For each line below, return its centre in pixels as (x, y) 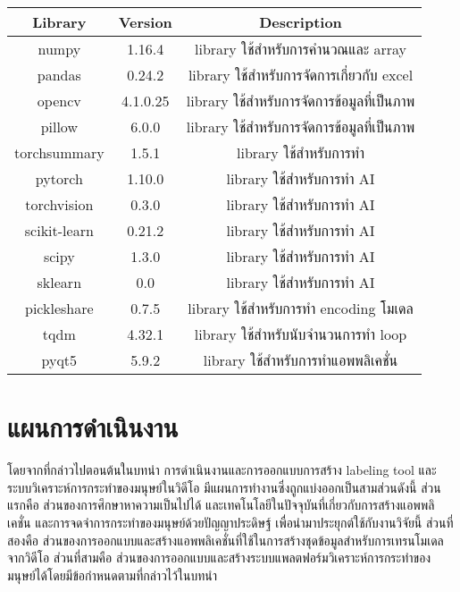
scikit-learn (59, 230)
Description (301, 22)
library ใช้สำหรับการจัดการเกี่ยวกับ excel (301, 75)
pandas (59, 75)
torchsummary (59, 152)
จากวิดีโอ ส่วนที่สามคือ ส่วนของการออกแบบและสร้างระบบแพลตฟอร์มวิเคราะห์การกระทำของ (219, 558)
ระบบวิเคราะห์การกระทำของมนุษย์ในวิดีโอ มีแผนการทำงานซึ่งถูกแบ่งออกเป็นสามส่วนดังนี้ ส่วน (224, 487)
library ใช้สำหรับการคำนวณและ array (301, 49)
